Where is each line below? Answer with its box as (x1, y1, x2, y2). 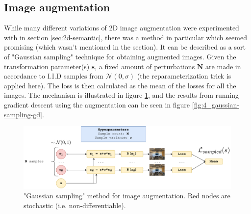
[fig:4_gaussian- (192, 99, 239, 109)
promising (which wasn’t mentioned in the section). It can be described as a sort (4, 42, 246, 52)
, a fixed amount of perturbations (95, 61, 195, 71)
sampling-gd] (4, 109, 42, 119)
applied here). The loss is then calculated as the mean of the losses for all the (4, 80, 236, 90)
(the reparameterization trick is (137, 71, 231, 81)
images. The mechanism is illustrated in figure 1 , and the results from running (4, 90, 239, 100)
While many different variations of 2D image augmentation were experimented (4, 23, 239, 33)
